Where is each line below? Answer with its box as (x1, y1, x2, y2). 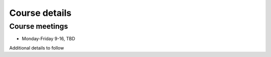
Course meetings (9, 22, 68, 31)
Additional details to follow (9, 45, 64, 51)
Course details (9, 7, 72, 18)
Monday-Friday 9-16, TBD (22, 36, 75, 42)
